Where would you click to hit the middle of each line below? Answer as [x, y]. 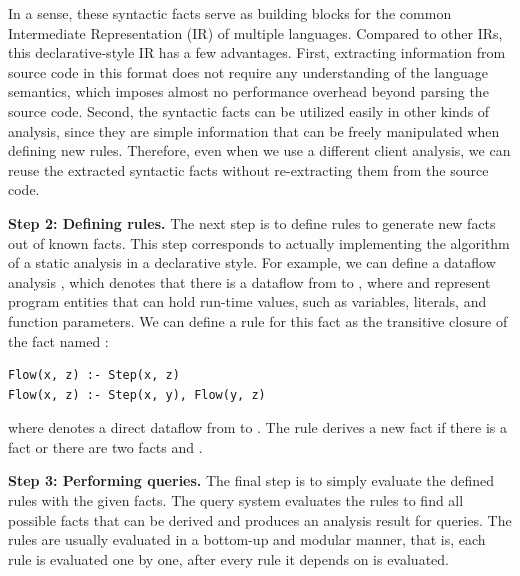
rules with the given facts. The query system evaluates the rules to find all [236, 500]
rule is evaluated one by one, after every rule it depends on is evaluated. [228, 558]
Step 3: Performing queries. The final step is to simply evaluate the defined [251, 480]
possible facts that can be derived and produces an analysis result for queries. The [260, 519]
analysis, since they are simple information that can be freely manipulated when [254, 130]
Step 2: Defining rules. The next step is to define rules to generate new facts [252, 222]
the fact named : [58, 340]
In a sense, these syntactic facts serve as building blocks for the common [230, 13]
